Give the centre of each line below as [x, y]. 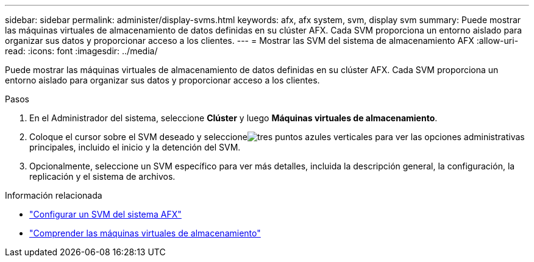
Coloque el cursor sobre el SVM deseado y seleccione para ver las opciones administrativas [277, 137]
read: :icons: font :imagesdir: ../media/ [81, 51]
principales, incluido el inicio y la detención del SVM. [135, 147]
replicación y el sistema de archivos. [102, 176]
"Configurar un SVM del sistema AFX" [105, 214]
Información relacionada [54, 195]
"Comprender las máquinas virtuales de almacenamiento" [145, 233]
